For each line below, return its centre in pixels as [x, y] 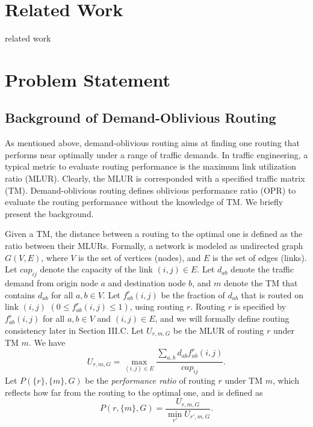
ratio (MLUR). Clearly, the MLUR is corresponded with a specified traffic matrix [155, 178]
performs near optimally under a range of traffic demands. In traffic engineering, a [156, 154]
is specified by [260, 306]
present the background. [49, 213]
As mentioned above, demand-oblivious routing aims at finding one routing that [152, 143]
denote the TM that [261, 283]
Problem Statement [88, 79]
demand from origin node [51, 283]
